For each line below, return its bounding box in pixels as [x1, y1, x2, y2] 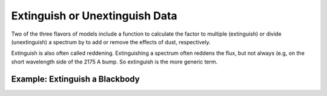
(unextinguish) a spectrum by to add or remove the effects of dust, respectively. [11, 38, 211, 45]
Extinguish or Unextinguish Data [11, 9, 178, 22]
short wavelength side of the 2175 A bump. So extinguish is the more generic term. [11, 58, 218, 65]
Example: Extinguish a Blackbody [11, 74, 140, 84]
